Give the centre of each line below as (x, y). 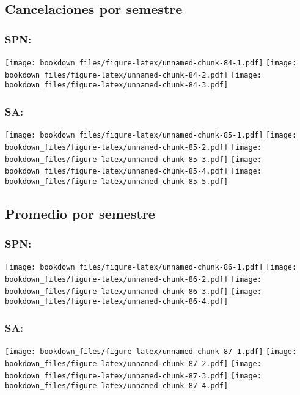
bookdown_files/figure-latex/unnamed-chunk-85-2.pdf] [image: (133, 147)
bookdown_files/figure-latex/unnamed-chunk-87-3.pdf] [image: (133, 376)
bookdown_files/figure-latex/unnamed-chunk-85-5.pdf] (117, 181)
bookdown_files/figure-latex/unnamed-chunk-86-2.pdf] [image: (133, 280)
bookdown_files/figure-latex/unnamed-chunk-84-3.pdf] (117, 85)
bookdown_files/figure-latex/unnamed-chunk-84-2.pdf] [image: (133, 75)
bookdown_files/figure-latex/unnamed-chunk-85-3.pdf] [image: (133, 159)
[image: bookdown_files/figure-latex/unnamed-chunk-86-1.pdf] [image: (151, 268)
